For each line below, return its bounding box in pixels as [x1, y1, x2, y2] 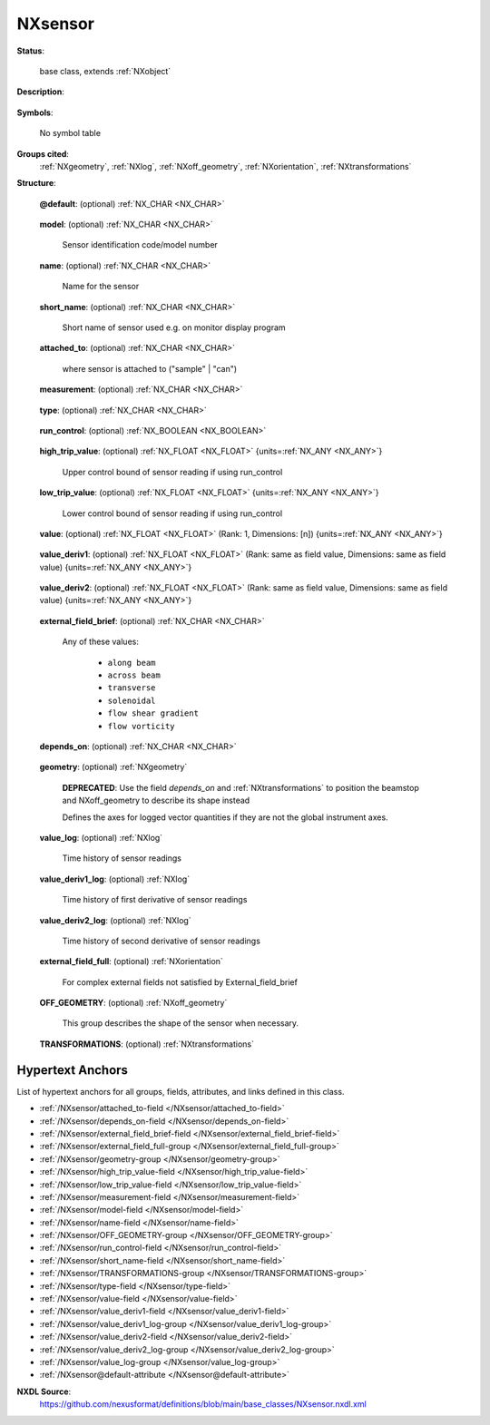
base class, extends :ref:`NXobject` [39, 65, 171, 76]
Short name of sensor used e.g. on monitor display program [62, 322, 286, 333]
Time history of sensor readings [62, 853, 181, 864]
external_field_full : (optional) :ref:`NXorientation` [39, 956, 224, 967]
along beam [107, 658, 156, 668]
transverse [107, 683, 156, 693]
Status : [16, 45, 45, 56]
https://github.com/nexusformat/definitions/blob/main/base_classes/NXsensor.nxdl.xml [39, 1399, 367, 1410]
